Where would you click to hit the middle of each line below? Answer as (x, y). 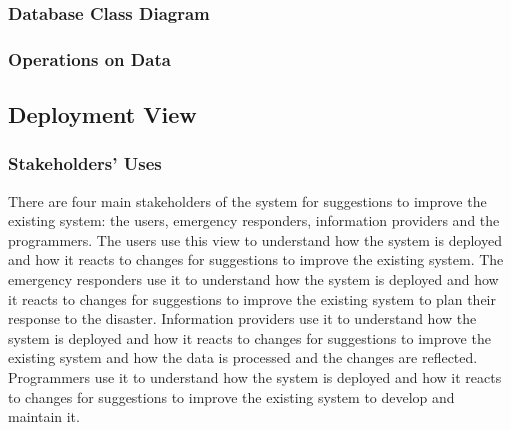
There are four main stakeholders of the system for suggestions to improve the (247, 200)
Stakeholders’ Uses (85, 163)
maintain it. (44, 416)
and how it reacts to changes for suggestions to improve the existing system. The (256, 259)
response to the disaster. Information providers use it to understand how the (242, 318)
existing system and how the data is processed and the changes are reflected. (243, 357)
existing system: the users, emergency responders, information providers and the (254, 220)
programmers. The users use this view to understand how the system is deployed (255, 239)
